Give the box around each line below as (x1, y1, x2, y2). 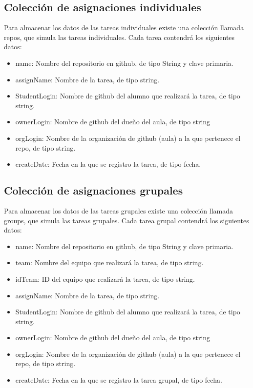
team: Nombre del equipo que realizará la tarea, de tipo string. (15, 257, 204, 268)
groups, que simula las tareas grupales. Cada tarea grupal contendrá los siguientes (4, 215, 249, 225)
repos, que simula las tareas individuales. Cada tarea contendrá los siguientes (4, 32, 235, 42)
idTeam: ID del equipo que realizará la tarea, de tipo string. (15, 273, 195, 284)
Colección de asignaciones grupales (4, 183, 183, 198)
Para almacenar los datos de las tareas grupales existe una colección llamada (4, 205, 233, 215)
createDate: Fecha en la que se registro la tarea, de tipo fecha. (15, 159, 201, 169)
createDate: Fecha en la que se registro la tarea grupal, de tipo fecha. (15, 375, 222, 385)
